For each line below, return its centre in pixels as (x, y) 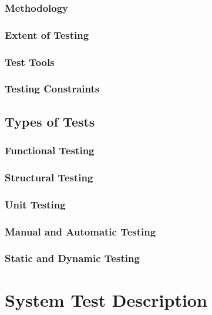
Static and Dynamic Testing (72, 258)
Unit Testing (35, 204)
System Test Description (106, 299)
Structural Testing (49, 177)
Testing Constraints (52, 89)
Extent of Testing (47, 34)
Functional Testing (50, 150)
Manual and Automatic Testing (80, 231)
